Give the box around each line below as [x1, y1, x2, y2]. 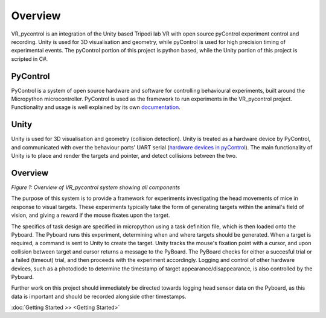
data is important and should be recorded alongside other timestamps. [11, 293, 187, 300]
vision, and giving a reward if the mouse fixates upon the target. [11, 211, 170, 219]
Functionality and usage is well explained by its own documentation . [11, 104, 181, 111]
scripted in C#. [11, 55, 48, 63]
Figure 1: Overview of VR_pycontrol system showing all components [11, 184, 181, 191]
